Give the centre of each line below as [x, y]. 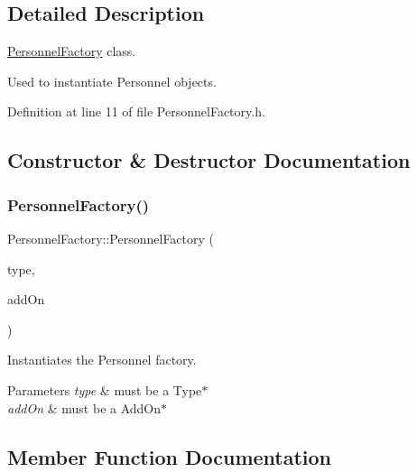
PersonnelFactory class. [72, 51]
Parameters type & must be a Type [105, 389]
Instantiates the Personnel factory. [102, 360]
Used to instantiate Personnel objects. [112, 81]
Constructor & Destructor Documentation [209, 160]
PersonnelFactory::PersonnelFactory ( [111, 238]
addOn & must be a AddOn [84, 407]
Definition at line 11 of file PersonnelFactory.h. [136, 111]
